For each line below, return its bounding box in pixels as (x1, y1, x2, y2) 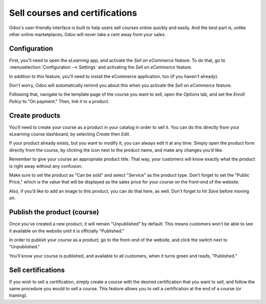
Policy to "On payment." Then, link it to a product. (9, 98, 110, 104)
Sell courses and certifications (9, 7, 137, 18)
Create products (9, 111, 61, 119)
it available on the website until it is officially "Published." (9, 228, 125, 234)
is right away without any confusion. (9, 163, 83, 169)
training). (9, 293, 28, 299)
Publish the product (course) (9, 208, 100, 217)
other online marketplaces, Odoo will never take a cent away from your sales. (9, 31, 166, 37)
